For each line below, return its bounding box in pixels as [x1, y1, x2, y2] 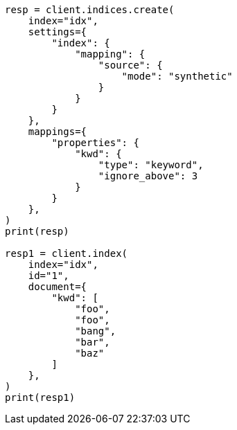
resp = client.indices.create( [5, 4, 175, 15]
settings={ [28, 26, 87, 37]
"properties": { [51, 137, 139, 148]
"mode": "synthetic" [121, 71, 233, 82]
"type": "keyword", [98, 159, 204, 170]
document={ [28, 281, 87, 292]
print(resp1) [5, 392, 76, 403]
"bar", [75, 337, 110, 348]
